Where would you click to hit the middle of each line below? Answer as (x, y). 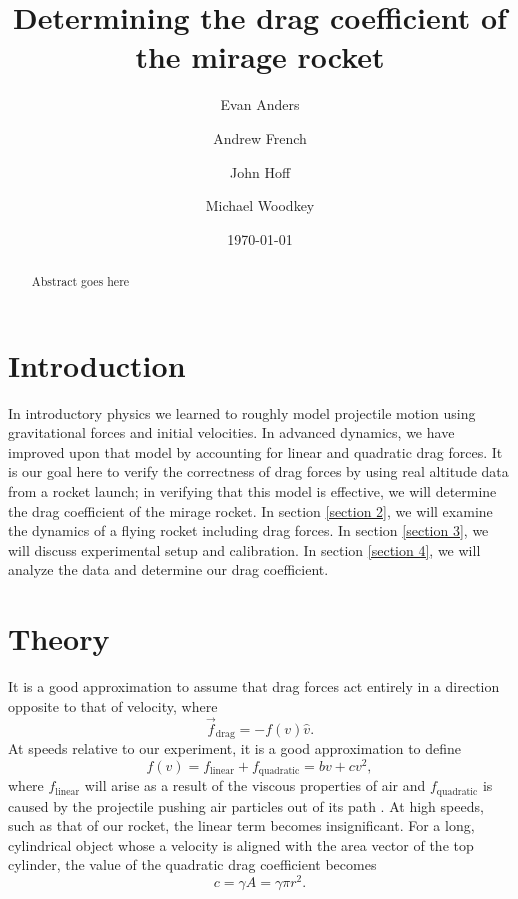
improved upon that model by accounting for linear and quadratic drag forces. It (255, 451)
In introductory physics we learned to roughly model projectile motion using (242, 412)
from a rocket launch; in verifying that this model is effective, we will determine (252, 491)
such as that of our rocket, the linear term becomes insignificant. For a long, (241, 825)
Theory (59, 638)
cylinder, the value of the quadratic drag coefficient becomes (192, 864)
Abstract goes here (80, 281)
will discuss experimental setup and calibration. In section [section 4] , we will (244, 549)
